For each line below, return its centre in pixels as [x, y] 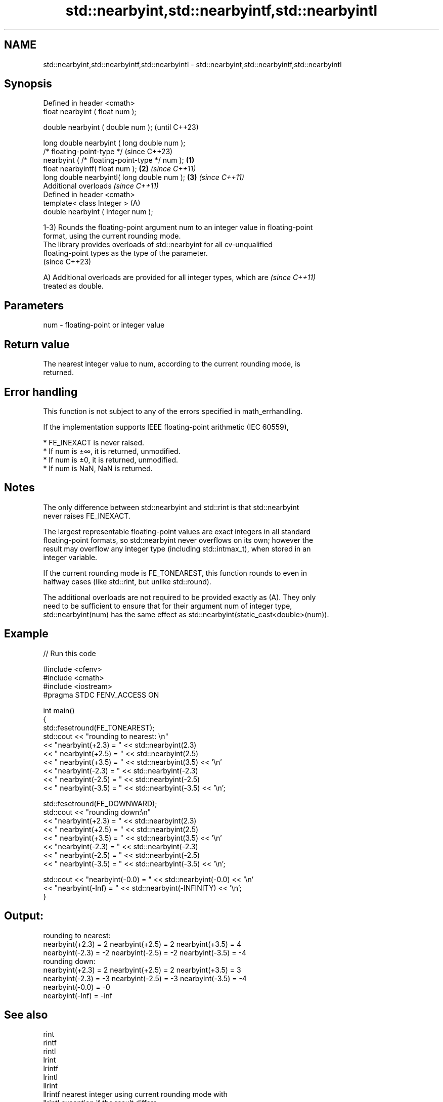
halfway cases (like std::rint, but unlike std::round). [127, 581]
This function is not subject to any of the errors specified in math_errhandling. [173, 411]
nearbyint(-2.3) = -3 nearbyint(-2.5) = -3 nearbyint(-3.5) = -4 [145, 978]
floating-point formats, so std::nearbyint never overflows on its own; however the [178, 540]
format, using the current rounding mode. [112, 236]
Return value [37, 344]
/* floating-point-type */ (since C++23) [108, 152]
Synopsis [28, 84]
